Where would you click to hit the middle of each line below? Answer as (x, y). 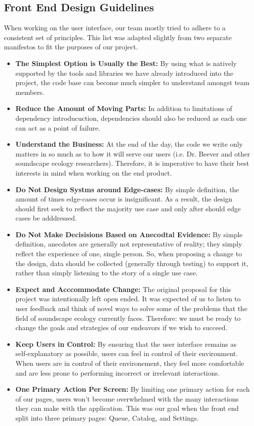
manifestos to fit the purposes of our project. (71, 47)
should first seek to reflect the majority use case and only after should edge (128, 208)
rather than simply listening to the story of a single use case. (106, 273)
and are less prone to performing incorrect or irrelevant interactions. (117, 372)
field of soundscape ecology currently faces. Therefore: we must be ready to (128, 318)
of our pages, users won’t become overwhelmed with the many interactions (127, 398)
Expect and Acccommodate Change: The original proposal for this (123, 289)
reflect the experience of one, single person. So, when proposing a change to (129, 254)
